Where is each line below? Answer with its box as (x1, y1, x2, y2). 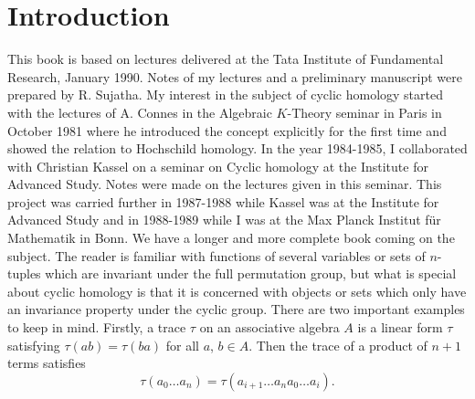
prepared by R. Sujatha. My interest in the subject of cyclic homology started (7, 85, 443, 104)
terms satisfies (7, 353, 86, 373)
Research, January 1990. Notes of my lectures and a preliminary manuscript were (7, 67, 462, 86)
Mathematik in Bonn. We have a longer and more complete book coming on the (7, 228, 455, 247)
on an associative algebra (199, 318, 340, 337)
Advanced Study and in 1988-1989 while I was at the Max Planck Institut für (7, 210, 441, 229)
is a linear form (357, 318, 443, 337)
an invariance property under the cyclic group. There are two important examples (7, 299, 465, 319)
